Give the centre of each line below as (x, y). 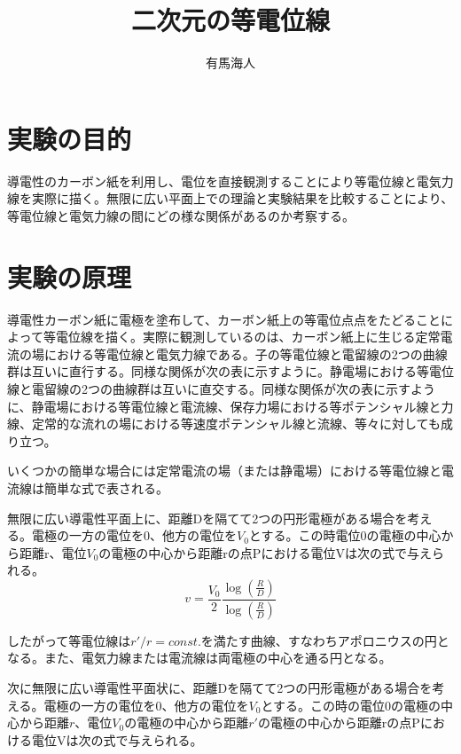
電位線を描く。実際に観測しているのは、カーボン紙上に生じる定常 (248, 337)
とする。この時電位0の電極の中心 (345, 535)
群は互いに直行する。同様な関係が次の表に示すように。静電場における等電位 (230, 371)
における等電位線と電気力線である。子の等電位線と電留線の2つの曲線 (246, 353)
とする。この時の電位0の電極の (351, 705)
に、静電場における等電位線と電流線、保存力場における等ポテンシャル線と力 (230, 406)
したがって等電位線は (69, 640)
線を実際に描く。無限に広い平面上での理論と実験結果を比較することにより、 (230, 198)
